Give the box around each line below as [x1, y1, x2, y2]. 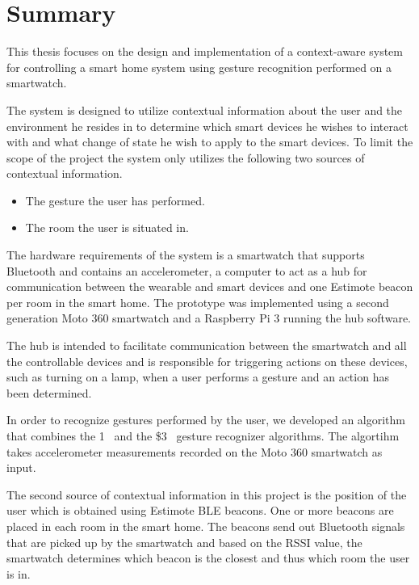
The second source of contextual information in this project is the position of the [6, 486, 407, 503]
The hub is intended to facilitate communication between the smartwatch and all [6, 337, 407, 354]
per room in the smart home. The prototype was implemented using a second [6, 293, 389, 310]
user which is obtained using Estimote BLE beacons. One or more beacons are [6, 502, 394, 519]
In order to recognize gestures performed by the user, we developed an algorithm [6, 411, 406, 428]
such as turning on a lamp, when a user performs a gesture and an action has [6, 368, 389, 385]
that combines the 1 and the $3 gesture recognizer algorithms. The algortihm [6, 427, 400, 444]
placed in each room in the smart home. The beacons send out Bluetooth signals [6, 517, 405, 534]
